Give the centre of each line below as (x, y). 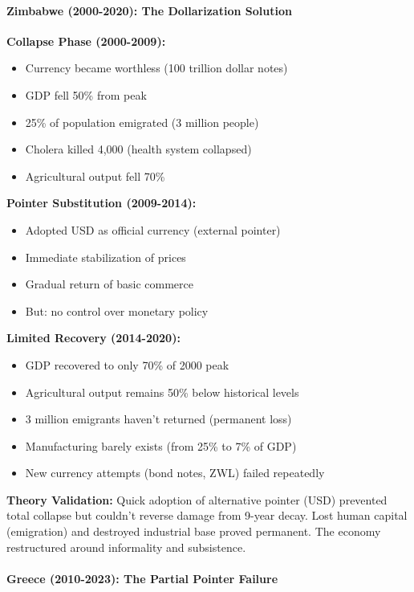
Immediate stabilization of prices (106, 257)
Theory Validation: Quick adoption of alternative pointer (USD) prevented (197, 499)
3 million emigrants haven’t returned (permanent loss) (158, 419)
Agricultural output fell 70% (95, 176)
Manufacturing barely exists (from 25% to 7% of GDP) (161, 445)
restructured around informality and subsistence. (126, 547)
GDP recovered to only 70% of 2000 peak (127, 364)
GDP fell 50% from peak (86, 94)
